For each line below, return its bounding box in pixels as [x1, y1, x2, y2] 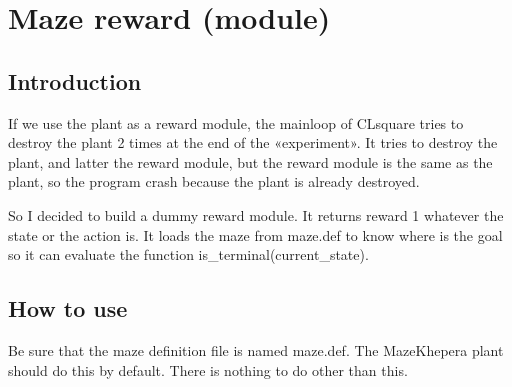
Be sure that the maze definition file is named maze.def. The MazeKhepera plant [8, 339, 504, 360]
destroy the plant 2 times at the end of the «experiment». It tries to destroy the [8, 132, 498, 153]
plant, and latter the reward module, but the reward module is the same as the [8, 151, 493, 172]
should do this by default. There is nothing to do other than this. [8, 359, 408, 380]
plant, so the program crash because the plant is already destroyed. [8, 171, 420, 192]
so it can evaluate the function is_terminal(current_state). [8, 244, 369, 265]
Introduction [8, 65, 142, 96]
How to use [8, 293, 128, 324]
